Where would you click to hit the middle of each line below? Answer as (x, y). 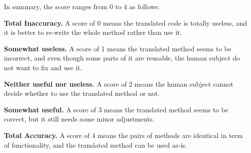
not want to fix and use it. (43, 67)
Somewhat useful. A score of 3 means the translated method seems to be (116, 109)
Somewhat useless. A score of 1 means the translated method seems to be (118, 48)
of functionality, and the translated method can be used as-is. (96, 145)
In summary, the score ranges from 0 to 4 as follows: (82, 6)
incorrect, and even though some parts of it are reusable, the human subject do (122, 58)
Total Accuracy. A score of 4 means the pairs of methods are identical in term (124, 135)
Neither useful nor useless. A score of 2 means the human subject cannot (119, 84)
